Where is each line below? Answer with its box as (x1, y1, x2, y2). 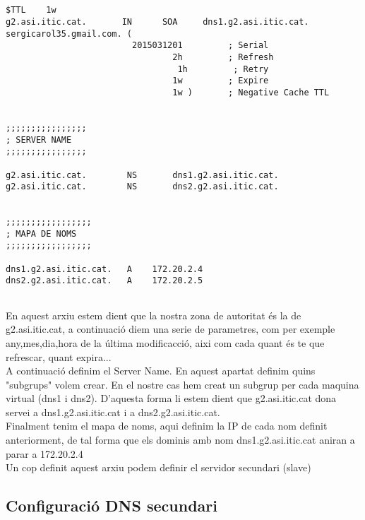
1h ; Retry (177, 64, 269, 74)
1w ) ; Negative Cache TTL (172, 87, 330, 97)
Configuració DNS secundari (6, 495, 217, 516)
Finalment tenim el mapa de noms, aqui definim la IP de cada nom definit (6, 418, 328, 433)
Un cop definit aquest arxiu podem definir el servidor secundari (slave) (6, 460, 311, 475)
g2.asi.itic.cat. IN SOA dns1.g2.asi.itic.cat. (6, 16, 309, 27)
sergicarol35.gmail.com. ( (6, 28, 132, 39)
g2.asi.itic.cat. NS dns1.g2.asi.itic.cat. (6, 170, 279, 180)
